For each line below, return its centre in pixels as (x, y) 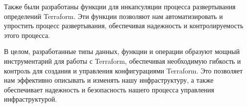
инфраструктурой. (31, 99)
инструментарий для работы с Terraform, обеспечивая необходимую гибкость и (123, 61)
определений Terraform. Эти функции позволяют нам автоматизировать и (113, 16)
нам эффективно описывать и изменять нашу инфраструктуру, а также (109, 80)
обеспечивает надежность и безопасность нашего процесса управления (109, 89)
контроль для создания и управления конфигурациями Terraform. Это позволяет (123, 70)
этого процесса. (27, 35)
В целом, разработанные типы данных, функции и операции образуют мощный (122, 51)
